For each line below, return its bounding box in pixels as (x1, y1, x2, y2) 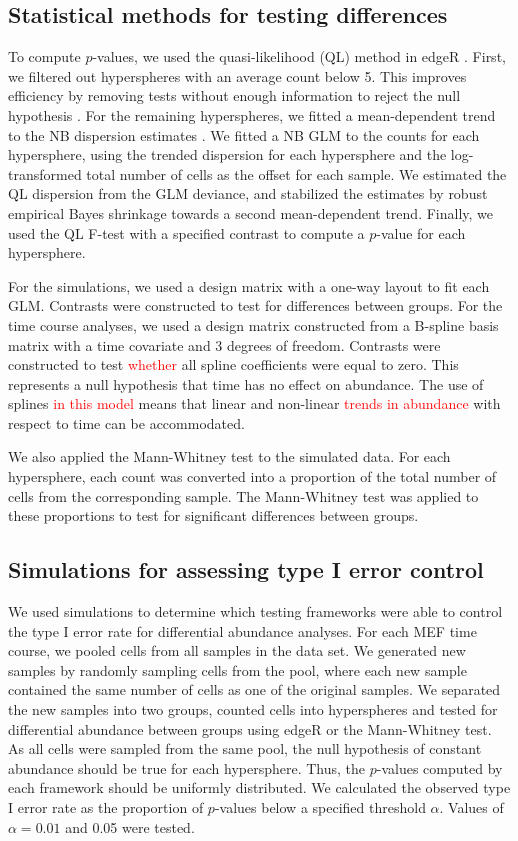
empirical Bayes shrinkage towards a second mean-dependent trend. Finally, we (8, 202, 494, 223)
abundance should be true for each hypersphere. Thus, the (8, 757, 366, 778)
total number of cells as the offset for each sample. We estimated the (86, 163, 507, 184)
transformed (8, 163, 82, 184)
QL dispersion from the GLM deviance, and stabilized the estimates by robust (8, 183, 488, 204)
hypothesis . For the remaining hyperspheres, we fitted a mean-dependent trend (8, 104, 496, 125)
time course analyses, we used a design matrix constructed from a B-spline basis (8, 314, 499, 335)
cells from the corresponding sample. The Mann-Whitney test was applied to (8, 485, 479, 506)
